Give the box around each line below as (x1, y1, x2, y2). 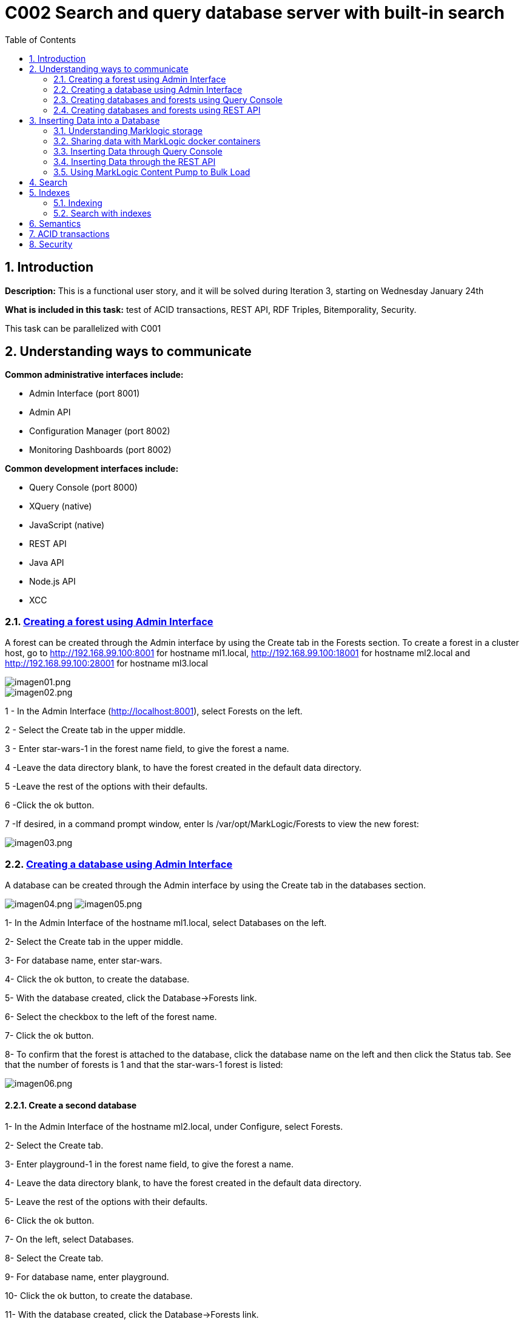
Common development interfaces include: (5, 463, 179, 474)
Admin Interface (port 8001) (29, 388, 140, 399)
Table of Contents (5, 34, 76, 45)
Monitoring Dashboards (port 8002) (29, 445, 172, 455)
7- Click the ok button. (5, 1030, 94, 1041)
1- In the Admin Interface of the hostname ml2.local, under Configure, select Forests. (5, 1121, 343, 1132)
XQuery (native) (29, 501, 92, 512)
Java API (29, 557, 64, 568)
